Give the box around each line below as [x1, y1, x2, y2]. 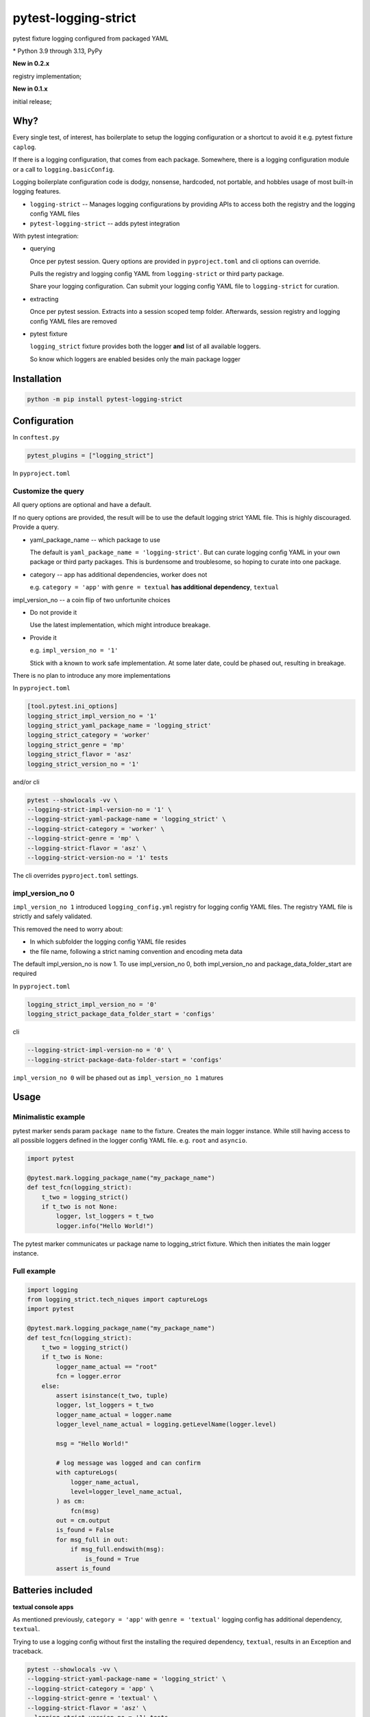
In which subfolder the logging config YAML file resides [29, 937, 186, 946]
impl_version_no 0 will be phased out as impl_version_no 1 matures [12, 1073, 224, 1082]
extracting [29, 295, 59, 303]
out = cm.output [56, 1516, 111, 1525]
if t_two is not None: [41, 1203, 118, 1210]
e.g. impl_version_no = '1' [29, 646, 119, 655]
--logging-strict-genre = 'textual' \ [27, 1694, 158, 1703]
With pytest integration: [12, 231, 79, 240]
